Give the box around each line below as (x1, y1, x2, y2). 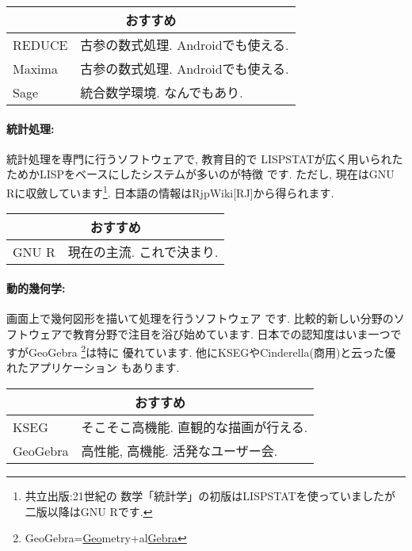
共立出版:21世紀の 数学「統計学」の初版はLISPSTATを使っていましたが (25, 488, 395, 504)
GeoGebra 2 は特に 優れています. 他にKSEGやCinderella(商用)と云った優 (28, 342, 396, 360)
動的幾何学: (6, 279, 66, 296)
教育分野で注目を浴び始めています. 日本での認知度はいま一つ (72, 325, 391, 342)
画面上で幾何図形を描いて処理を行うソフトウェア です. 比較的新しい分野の (6, 310, 394, 327)
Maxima (13, 59, 58, 78)
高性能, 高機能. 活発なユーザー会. (81, 442, 278, 461)
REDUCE (13, 35, 68, 54)
